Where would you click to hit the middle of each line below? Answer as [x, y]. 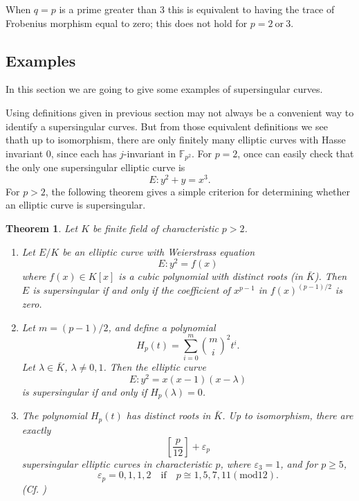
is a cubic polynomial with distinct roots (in [211, 276]
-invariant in [149, 153]
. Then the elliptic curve [155, 367]
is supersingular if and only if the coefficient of [131, 290]
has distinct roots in [168, 415]
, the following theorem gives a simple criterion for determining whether [198, 191]
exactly [36, 429]
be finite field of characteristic [156, 228]
